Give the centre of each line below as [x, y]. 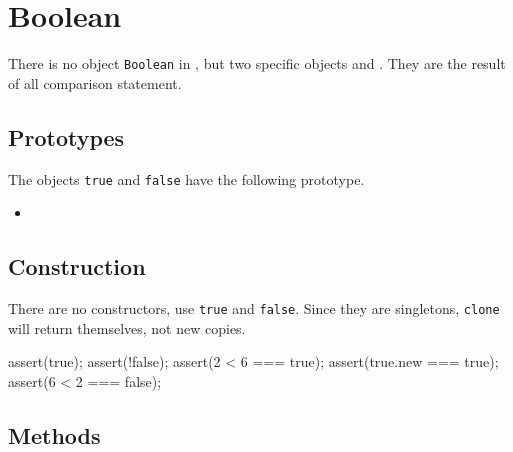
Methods [54, 434]
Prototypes [66, 136]
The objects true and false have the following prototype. [186, 178]
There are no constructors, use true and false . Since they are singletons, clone [254, 308]
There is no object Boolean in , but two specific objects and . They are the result [257, 63]
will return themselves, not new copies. [127, 327]
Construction [77, 266]
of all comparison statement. [95, 82]
